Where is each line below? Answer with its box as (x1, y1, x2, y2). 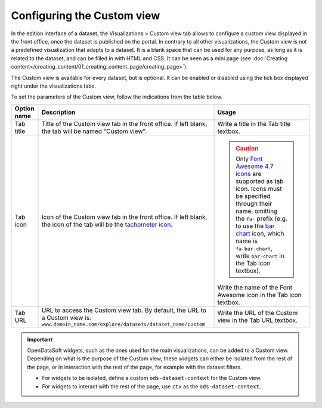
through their (236, 199, 273, 208)
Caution (236, 144, 259, 152)
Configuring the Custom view (11, 9, 160, 22)
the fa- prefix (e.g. (236, 214, 287, 222)
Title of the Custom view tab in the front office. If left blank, (41, 119, 208, 128)
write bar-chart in (236, 251, 284, 259)
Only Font (236, 154, 263, 163)
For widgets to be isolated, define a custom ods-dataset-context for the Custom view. (42, 375, 262, 382)
